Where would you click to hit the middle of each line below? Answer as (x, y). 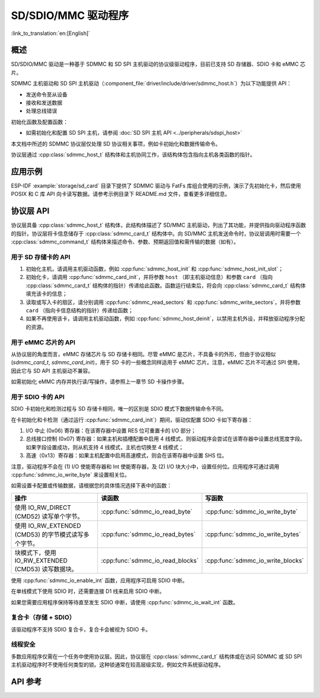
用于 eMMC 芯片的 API (43, 342)
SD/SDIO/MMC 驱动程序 (70, 15)
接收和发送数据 (44, 103)
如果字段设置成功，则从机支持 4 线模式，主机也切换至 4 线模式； (105, 447)
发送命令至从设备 (47, 94)
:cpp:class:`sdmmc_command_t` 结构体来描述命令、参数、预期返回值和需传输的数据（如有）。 (125, 242)
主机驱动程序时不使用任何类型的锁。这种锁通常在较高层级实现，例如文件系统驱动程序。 (117, 665)
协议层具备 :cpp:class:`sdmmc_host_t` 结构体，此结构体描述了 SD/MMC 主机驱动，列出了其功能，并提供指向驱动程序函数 (159, 225)
